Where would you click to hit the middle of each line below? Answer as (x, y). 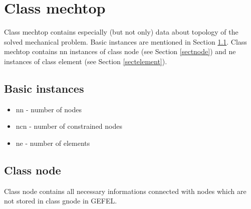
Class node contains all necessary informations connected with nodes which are (125, 191)
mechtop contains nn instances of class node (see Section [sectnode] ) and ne (120, 51)
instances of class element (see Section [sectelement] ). (86, 61)
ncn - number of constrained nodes (69, 126)
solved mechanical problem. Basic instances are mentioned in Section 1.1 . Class (125, 41)
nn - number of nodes (49, 109)
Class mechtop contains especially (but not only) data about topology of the (121, 32)
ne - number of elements (53, 143)
